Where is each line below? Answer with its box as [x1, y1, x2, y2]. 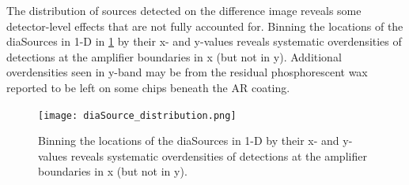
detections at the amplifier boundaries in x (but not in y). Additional [6, 48, 342, 65]
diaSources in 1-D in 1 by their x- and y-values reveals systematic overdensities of [6, 33, 402, 50]
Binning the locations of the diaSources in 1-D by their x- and [38, 132, 339, 149]
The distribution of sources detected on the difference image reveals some [6, 2, 362, 18]
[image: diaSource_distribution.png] [38, 109, 237, 121]
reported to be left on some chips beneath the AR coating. [6, 79, 290, 95]
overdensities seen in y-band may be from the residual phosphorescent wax [6, 64, 368, 80]
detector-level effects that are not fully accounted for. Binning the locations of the [6, 17, 403, 34]
